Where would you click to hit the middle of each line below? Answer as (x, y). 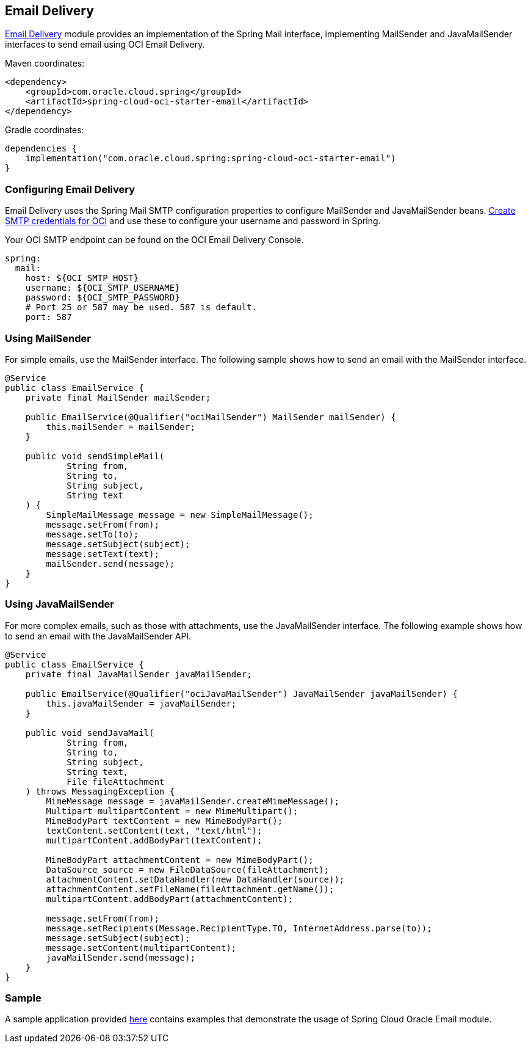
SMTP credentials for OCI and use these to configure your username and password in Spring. (193, 221)
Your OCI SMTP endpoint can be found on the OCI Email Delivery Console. (154, 240)
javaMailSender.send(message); (121, 957)
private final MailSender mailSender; (118, 397)
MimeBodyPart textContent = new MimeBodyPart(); (164, 821)
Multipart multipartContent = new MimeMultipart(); (172, 811)
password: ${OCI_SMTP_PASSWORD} (103, 298)
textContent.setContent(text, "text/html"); (154, 830)
